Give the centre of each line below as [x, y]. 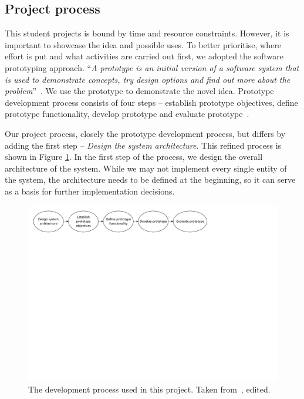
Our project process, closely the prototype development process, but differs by [145, 133]
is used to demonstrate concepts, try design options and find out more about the [148, 79]
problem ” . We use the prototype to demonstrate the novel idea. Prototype [139, 91]
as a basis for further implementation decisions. [90, 191]
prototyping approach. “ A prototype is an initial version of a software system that [152, 67]
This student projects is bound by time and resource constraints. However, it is [147, 33]
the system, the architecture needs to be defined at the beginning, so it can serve [150, 180]
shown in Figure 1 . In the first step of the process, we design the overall [134, 157]
